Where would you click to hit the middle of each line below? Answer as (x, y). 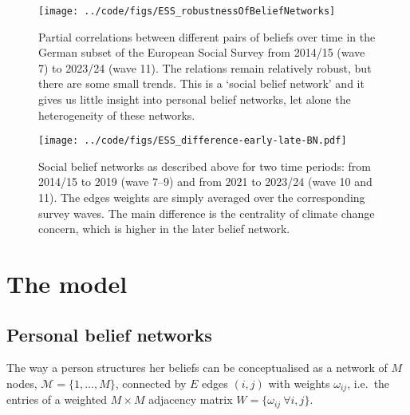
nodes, (22, 383)
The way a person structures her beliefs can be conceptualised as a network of (197, 368)
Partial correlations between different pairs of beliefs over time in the (207, 36)
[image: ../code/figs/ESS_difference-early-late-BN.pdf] (193, 141)
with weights (299, 383)
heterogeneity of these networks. (117, 115)
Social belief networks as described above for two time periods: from (205, 166)
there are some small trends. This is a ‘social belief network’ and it (201, 83)
